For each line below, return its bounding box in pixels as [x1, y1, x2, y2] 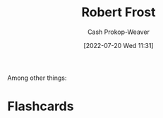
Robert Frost [80, 4, 157, 20]
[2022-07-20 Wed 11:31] [83, 41, 154, 49]
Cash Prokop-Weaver [87, 28, 150, 36]
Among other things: [7, 73, 67, 82]
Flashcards [7, 98, 74, 114]
